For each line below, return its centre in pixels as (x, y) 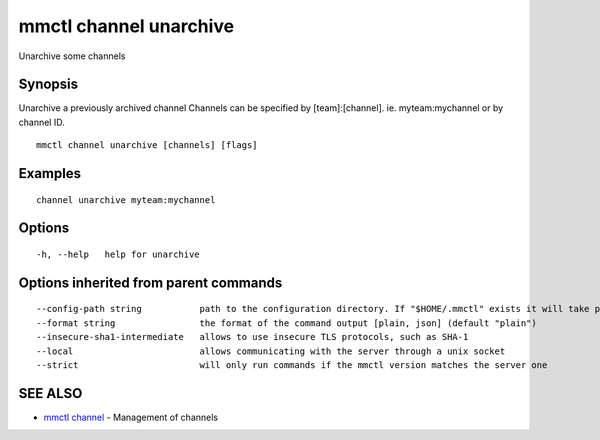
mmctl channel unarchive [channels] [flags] (147, 145)
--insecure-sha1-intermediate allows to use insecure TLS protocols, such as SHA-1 (252, 337)
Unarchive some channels (72, 56)
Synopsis (48, 84)
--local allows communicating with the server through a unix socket (271, 351)
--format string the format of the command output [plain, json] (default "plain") (286, 323)
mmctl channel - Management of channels (131, 417)
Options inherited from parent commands (150, 282)
